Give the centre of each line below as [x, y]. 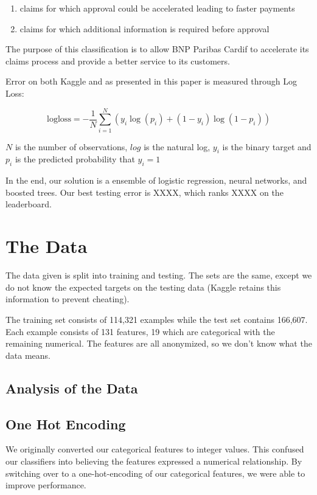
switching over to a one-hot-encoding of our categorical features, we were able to [155, 473]
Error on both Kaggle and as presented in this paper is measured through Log [152, 81]
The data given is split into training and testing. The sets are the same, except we [159, 275]
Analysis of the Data [72, 388]
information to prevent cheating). [68, 299]
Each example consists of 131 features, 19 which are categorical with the [140, 331]
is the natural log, [177, 146]
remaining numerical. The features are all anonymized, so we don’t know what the [159, 343]
